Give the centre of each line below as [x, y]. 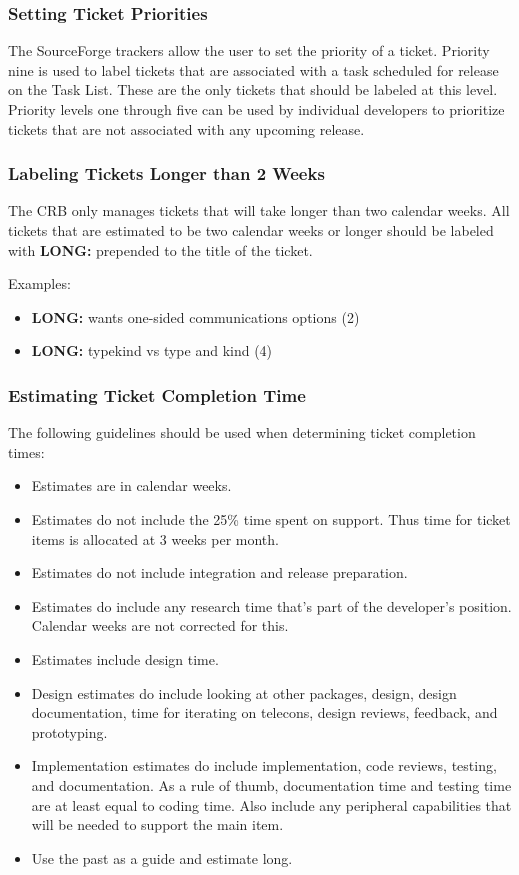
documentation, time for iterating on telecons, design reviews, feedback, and [264, 712]
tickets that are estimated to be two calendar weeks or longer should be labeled [251, 230]
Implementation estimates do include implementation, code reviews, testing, [264, 765]
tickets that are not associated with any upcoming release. [186, 128]
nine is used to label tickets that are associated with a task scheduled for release [253, 69]
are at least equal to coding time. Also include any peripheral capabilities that [271, 804]
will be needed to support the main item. [157, 824]
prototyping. [69, 731]
